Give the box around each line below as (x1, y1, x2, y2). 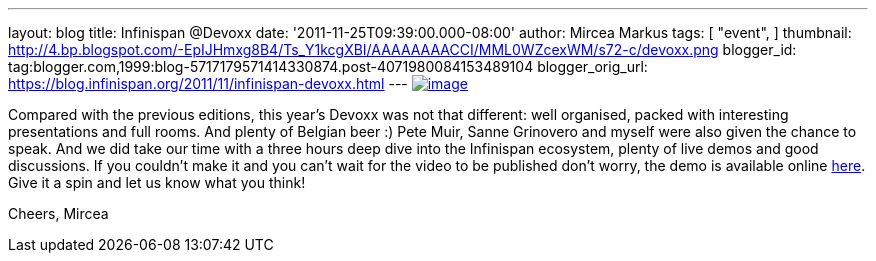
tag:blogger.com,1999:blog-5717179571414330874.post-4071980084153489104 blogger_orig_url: (8, 58, 648, 75)
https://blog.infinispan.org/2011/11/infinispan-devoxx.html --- (8, 75, 408, 92)
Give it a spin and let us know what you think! (8, 174, 306, 191)
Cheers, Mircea (8, 205, 109, 222)
